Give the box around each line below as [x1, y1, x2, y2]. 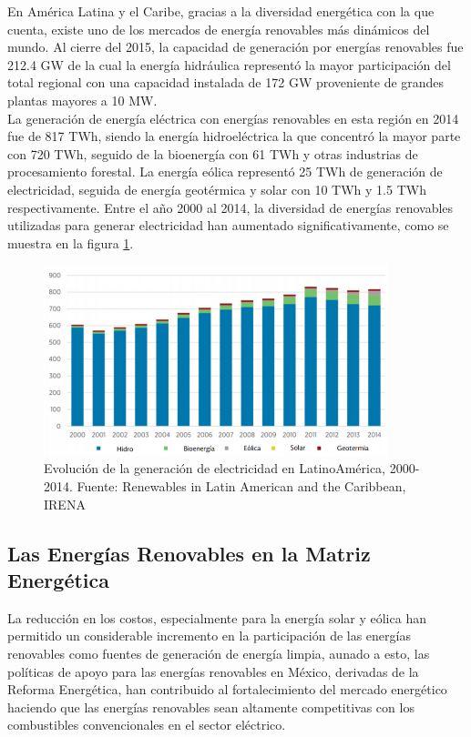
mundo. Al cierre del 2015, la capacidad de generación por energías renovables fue [7, 37, 464, 56]
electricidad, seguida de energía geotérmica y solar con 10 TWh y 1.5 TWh [7, 179, 426, 198]
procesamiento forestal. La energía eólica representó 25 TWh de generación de [7, 162, 443, 181]
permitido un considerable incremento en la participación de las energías [7, 626, 411, 645]
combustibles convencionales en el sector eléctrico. [7, 715, 286, 734]
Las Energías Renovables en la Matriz [7, 539, 371, 567]
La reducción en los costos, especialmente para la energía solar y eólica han [7, 608, 426, 627]
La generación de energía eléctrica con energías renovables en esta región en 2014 [7, 108, 459, 127]
